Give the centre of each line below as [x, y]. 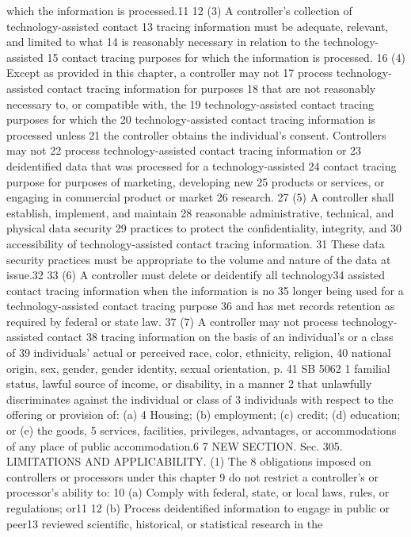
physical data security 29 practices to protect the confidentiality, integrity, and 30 [204, 228]
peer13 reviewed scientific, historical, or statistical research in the [165, 523]
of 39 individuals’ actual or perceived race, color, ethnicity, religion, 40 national [199, 353]
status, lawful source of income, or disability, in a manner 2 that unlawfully [189, 384]
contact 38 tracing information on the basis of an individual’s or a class [220, 337]
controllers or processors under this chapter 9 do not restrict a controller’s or [192, 476]
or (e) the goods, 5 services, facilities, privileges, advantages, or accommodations [202, 430]
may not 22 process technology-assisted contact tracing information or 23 [184, 150]
